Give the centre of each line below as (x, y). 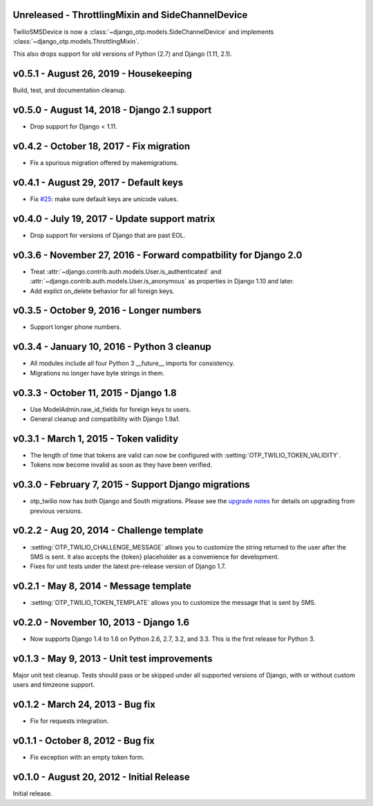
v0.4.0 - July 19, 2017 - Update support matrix (114, 219)
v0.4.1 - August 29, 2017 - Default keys (98, 182)
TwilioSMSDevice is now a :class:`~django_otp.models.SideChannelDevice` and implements (143, 32)
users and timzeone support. (54, 685)
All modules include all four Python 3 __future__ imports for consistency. (132, 364)
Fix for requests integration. (69, 721)
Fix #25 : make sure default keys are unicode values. (104, 199)
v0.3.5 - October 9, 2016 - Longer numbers (107, 311)
